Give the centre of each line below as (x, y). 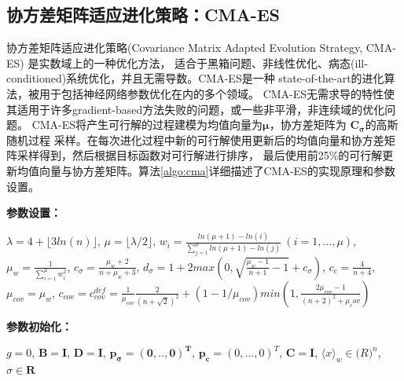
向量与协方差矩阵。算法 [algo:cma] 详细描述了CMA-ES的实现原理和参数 (217, 170)
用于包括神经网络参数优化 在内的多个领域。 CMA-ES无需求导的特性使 (217, 93)
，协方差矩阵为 (308, 125)
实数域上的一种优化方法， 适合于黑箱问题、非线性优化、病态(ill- (203, 62)
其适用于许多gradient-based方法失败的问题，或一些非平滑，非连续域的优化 (196, 109)
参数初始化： (39, 326)
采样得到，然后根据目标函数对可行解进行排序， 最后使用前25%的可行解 (200, 155)
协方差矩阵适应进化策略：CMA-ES (143, 15)
